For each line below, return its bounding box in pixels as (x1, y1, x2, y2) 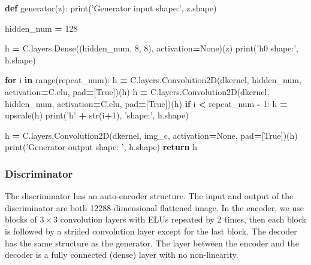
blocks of (5, 213, 37, 226)
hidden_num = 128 (5, 22, 78, 34)
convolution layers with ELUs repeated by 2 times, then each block (60, 213, 307, 226)
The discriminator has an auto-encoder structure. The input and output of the (5, 190, 294, 202)
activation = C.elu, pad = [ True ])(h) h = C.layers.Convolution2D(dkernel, (5, 85, 270, 98)
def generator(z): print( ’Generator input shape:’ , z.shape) (5, 2, 217, 14)
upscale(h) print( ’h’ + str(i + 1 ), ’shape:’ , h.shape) (5, 109, 189, 121)
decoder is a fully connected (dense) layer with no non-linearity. (5, 248, 238, 261)
